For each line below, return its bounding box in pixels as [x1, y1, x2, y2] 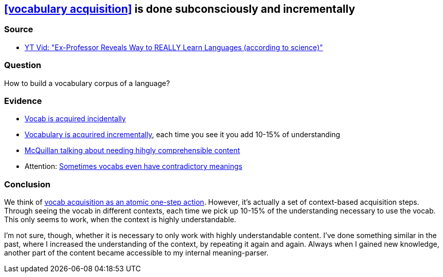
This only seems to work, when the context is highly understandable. [4, 215, 237, 224]
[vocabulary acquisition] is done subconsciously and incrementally [4, 3, 355, 15]
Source [4, 24, 33, 35]
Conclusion [4, 179, 51, 189]
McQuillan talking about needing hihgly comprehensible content [25, 146, 240, 155]
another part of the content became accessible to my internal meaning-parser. [4, 248, 269, 258]
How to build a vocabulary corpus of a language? [4, 78, 170, 88]
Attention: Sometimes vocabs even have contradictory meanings [25, 162, 243, 171]
